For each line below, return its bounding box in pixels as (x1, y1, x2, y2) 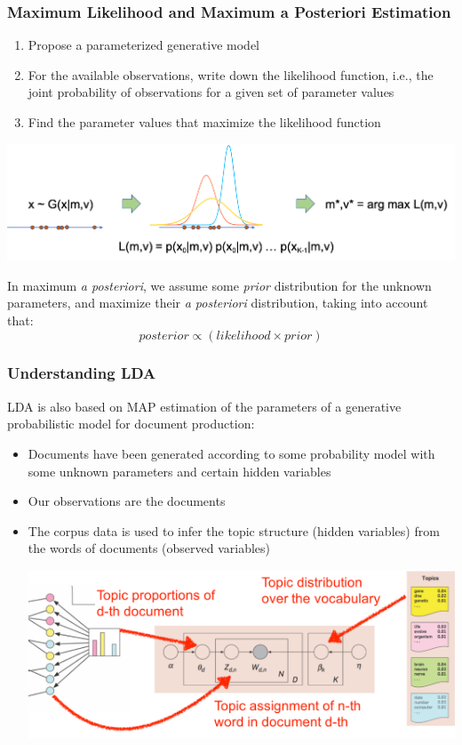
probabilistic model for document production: (7, 414, 255, 433)
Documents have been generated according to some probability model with (28, 444, 435, 462)
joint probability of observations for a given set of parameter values (28, 83, 394, 101)
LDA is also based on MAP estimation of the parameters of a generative (7, 397, 402, 415)
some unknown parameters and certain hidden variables (28, 461, 331, 480)
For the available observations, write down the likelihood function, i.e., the (28, 65, 434, 84)
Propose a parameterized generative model (28, 36, 259, 54)
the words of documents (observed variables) (28, 539, 271, 557)
